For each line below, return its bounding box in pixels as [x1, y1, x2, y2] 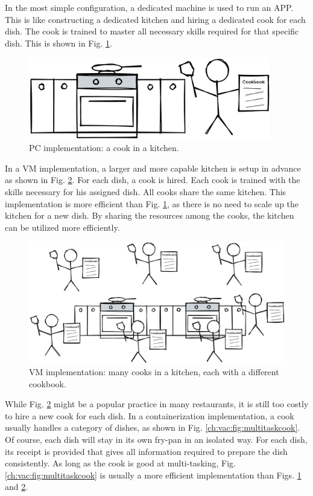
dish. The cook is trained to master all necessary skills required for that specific [5, 25, 299, 37]
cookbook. [29, 377, 66, 390]
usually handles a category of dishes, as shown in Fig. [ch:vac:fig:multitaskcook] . [5, 421, 300, 434]
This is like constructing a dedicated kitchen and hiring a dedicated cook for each [5, 13, 306, 25]
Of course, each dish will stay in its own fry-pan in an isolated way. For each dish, [5, 433, 308, 446]
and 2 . [5, 480, 28, 493]
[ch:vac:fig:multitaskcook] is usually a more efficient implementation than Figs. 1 [5, 468, 302, 481]
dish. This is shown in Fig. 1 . [5, 36, 112, 49]
